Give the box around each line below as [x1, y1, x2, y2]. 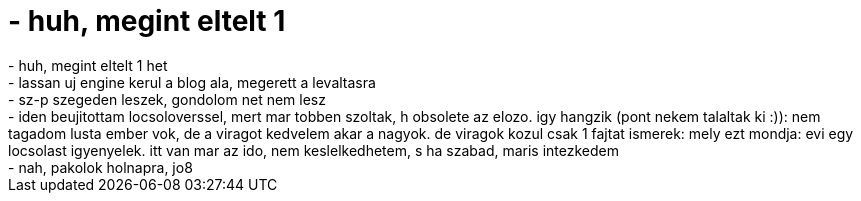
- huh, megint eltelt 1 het [8, 56, 168, 74]
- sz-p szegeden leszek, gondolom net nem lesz [8, 90, 326, 108]
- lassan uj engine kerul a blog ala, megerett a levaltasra [8, 73, 376, 91]
